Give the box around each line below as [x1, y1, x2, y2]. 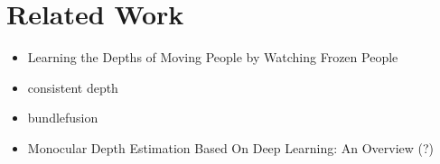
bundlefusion [27, 108, 98, 127]
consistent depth [27, 77, 118, 96]
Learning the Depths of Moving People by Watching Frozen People [27, 48, 398, 67]
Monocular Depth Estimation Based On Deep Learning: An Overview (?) [27, 138, 435, 157]
